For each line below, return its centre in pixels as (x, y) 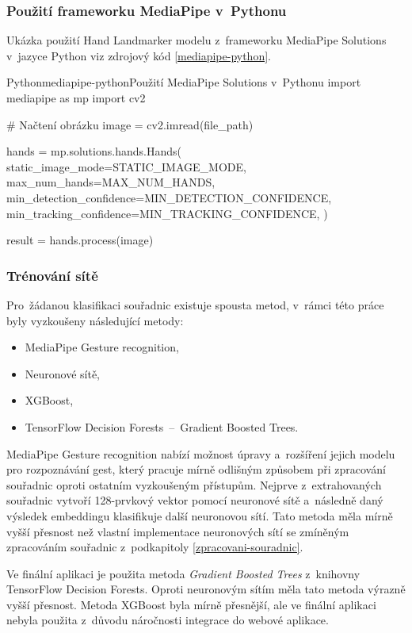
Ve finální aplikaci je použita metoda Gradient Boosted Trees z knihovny (183, 573)
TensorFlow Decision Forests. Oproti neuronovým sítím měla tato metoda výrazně (206, 589)
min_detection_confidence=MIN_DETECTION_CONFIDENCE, (169, 197)
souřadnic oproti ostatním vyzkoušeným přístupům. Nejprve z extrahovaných (194, 484)
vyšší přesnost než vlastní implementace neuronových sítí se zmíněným (178, 531)
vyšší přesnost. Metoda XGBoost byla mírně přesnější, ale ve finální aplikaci (191, 604)
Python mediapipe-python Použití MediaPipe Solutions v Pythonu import (184, 82)
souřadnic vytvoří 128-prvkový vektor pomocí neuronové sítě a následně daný (195, 500)
